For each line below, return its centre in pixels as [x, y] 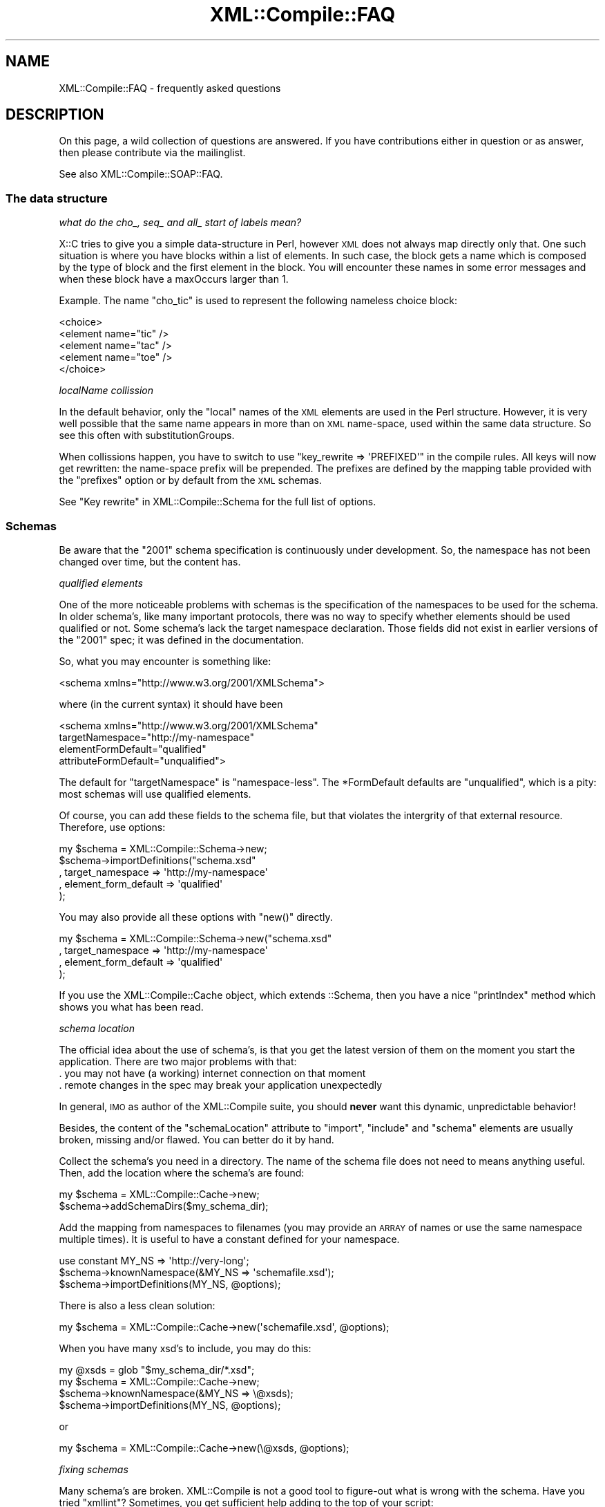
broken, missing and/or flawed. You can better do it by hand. [196, 1139]
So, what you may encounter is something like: [165, 661]
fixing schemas [94, 1469]
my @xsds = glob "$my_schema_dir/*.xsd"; [157, 1369]
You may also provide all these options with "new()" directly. [196, 917]
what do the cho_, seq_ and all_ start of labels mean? [180, 223]
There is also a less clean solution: [137, 1305]
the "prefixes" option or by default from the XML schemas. [190, 480]
